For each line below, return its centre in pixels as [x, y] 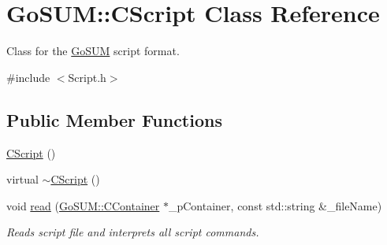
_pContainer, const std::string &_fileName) [275, 205]
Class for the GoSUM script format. [93, 51]
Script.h [87, 77]
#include [28, 77]
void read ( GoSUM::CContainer [83, 205]
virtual [22, 179]
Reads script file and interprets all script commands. [133, 232]
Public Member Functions [114, 119]
